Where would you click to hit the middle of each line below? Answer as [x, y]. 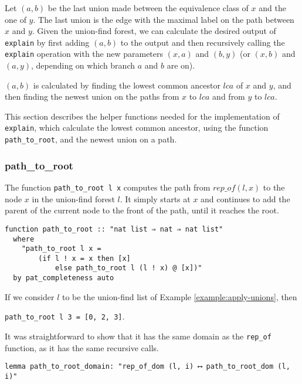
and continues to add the [245, 198]
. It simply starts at [155, 198]
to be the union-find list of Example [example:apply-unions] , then [180, 296]
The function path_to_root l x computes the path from [108, 187]
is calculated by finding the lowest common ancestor [127, 85]
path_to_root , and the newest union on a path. [91, 139]
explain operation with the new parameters [84, 54]
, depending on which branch [83, 65]
